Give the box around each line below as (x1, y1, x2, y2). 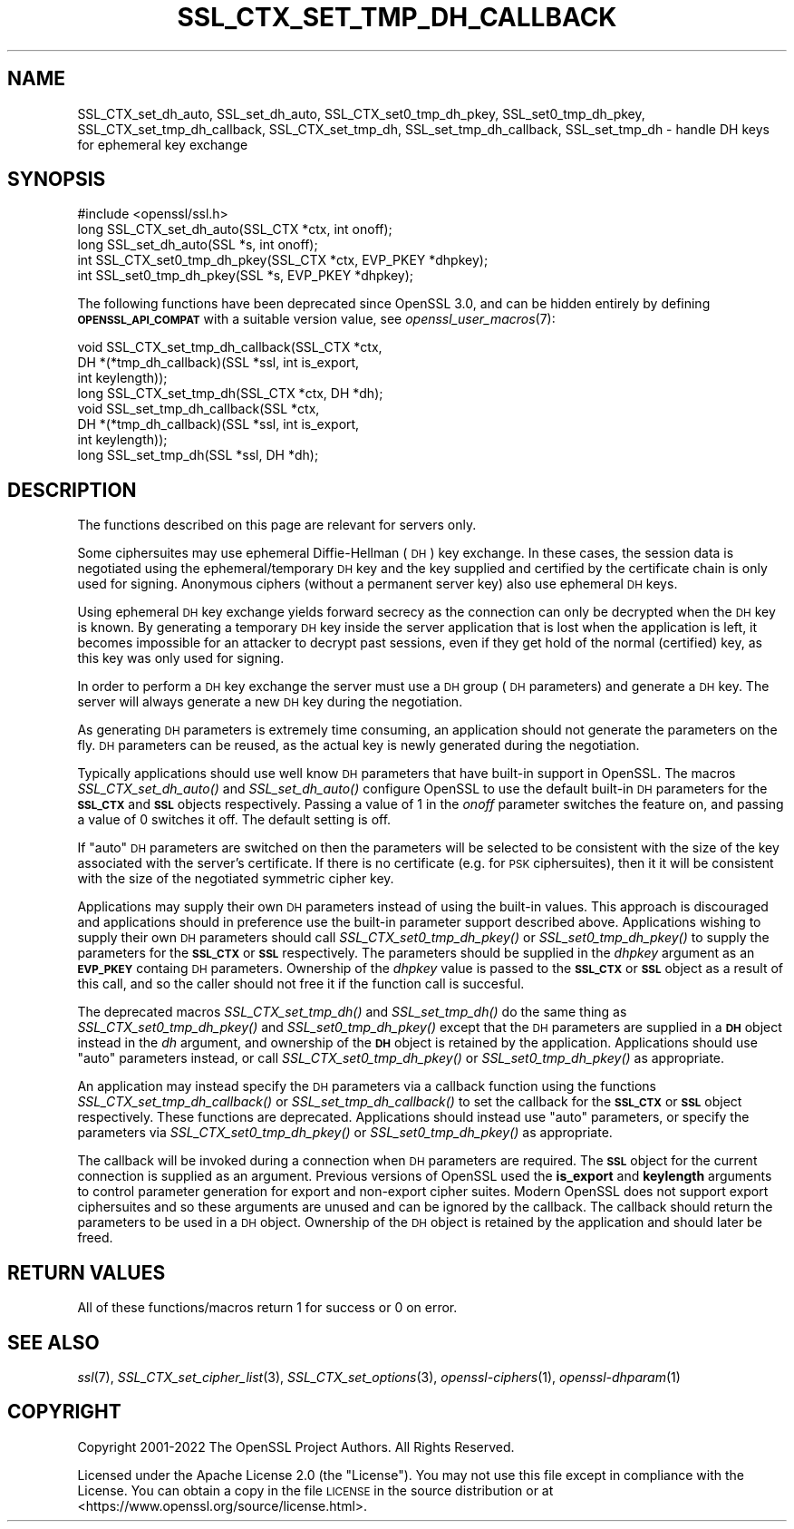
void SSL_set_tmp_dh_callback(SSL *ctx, (77, 401, 320, 417)
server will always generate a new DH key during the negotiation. (77, 694, 463, 710)
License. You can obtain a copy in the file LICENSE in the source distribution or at (77, 1482, 554, 1498)
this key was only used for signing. (77, 650, 285, 667)
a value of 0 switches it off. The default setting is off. (77, 812, 392, 828)
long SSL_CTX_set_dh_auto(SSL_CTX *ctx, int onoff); (77, 221, 392, 238)
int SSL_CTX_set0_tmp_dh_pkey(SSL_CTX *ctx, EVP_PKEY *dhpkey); (77, 252, 489, 268)
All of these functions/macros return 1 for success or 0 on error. (77, 1300, 458, 1316)
